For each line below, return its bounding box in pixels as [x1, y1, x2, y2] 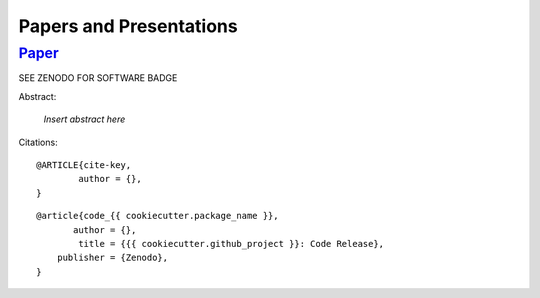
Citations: [18, 136, 59, 148]
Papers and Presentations [18, 15, 239, 37]
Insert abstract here [43, 113, 126, 125]
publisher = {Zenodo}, [56, 252, 169, 264]
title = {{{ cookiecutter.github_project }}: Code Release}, [78, 238, 385, 249]
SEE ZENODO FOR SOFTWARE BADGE [18, 72, 178, 84]
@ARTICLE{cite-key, [36, 159, 132, 170]
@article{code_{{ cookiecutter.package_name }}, [36, 210, 279, 222]
